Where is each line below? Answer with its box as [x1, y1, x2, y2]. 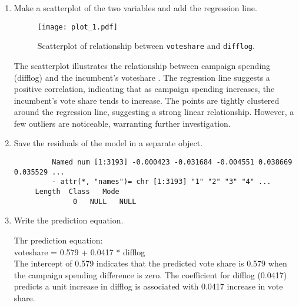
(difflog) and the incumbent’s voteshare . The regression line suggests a [14, 71, 270, 83]
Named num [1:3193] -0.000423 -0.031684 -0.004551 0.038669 [52, 158, 293, 167]
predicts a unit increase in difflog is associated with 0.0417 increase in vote [14, 280, 283, 292]
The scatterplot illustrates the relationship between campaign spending [14, 59, 271, 71]
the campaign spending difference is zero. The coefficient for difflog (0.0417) [14, 268, 287, 281]
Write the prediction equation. [14, 214, 124, 226]
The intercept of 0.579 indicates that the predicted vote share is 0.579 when [14, 257, 287, 269]
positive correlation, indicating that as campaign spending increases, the [14, 83, 275, 95]
